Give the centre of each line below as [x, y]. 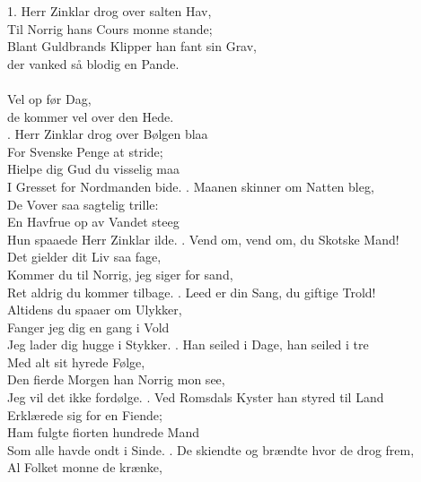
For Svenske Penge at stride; [85, 151]
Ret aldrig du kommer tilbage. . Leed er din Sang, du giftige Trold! [192, 292]
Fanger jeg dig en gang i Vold [88, 327]
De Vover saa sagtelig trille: [83, 204]
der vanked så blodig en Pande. [93, 63]
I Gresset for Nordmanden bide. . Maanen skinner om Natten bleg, [191, 186]
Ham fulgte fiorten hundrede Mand [104, 432]
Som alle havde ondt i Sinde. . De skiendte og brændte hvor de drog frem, [211, 449]
